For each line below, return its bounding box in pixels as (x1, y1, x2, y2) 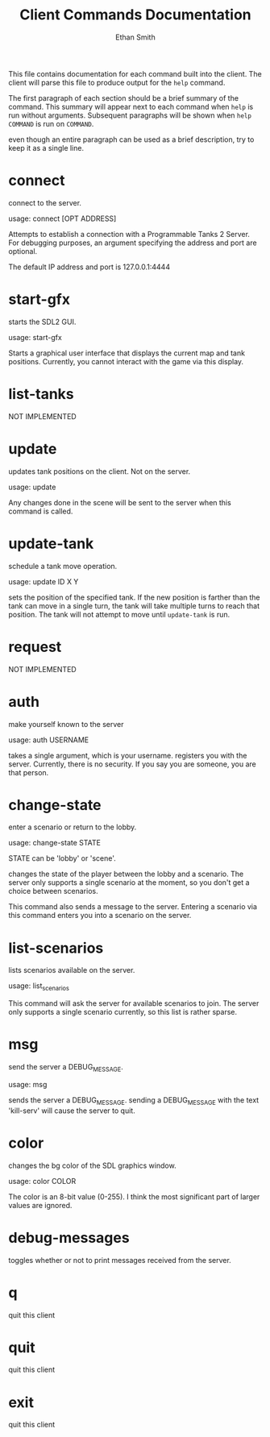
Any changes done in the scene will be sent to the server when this (8, 497, 231, 507)
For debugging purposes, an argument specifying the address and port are (8, 238, 257, 247)
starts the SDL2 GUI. (8, 317, 77, 326)
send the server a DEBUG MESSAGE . (8, 1062, 123, 1074)
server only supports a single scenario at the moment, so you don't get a (8, 878, 250, 887)
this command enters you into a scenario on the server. (8, 911, 192, 920)
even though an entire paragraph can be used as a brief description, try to (8, 135, 255, 144)
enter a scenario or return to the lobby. (8, 822, 137, 832)
